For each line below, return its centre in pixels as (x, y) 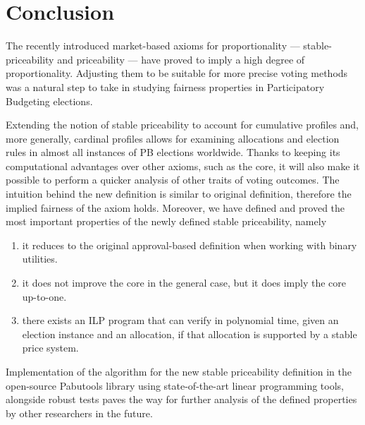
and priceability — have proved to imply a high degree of (181, 59)
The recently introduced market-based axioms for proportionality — (153, 46)
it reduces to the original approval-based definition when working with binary (190, 245)
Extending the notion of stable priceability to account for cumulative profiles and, (182, 125)
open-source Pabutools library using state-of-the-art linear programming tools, (175, 385)
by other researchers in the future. (79, 413)
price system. (50, 348)
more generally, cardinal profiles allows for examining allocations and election (173, 138)
